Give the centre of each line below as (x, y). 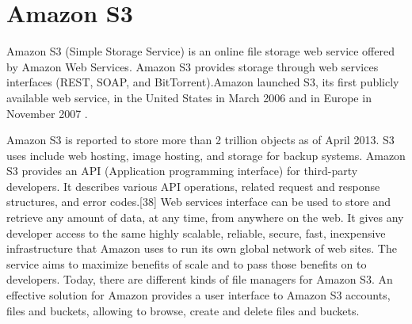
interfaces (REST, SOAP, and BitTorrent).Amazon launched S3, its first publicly (203, 82)
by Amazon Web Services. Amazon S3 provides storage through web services (193, 66)
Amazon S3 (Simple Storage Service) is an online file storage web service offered (200, 51)
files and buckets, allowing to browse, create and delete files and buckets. (183, 310)
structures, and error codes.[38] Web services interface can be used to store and (198, 202)
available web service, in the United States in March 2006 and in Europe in (189, 97)
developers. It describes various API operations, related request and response (193, 186)
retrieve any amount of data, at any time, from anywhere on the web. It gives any (205, 217)
